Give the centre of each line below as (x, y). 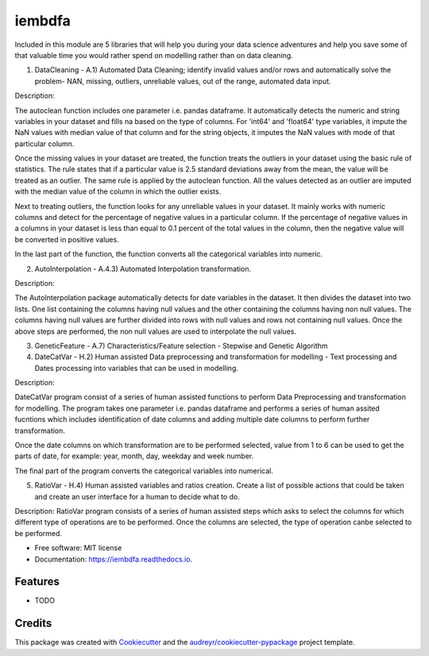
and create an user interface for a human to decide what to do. (137, 496)
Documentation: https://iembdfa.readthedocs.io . (114, 559)
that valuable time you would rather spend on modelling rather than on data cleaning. (154, 55)
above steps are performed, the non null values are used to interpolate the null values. (156, 331)
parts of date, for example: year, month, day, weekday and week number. (134, 456)
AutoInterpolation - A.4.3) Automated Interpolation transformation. (143, 268)
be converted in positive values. (67, 239)
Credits (33, 623)
